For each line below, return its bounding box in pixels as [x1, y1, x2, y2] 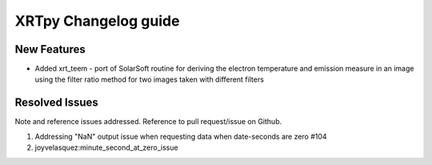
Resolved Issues [14, 96, 99, 110]
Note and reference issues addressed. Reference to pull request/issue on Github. [14, 117, 282, 127]
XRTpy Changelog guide [14, 12, 180, 30]
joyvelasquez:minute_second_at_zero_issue [34, 143, 179, 152]
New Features [14, 42, 86, 56]
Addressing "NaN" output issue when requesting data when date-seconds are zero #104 [34, 131, 327, 141]
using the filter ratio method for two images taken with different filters [34, 74, 264, 84]
